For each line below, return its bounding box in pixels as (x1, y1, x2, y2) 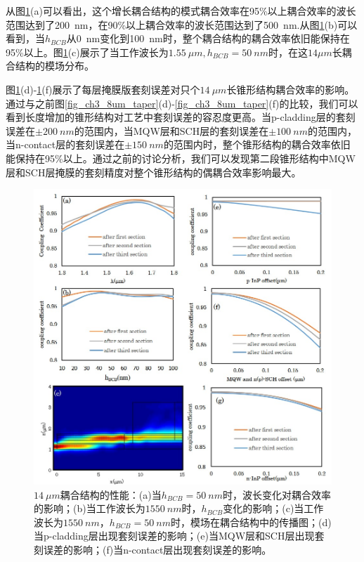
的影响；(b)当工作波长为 (34, 501, 145, 516)
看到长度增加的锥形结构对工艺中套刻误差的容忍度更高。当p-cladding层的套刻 (6, 110, 356, 124)
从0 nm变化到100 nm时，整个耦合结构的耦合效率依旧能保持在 (66, 31, 350, 46)
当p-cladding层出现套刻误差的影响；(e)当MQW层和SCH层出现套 (34, 528, 325, 543)
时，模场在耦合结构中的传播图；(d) (171, 514, 332, 529)
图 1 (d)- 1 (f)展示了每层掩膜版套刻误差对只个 (6, 81, 200, 96)
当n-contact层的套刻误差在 (6, 137, 125, 152)
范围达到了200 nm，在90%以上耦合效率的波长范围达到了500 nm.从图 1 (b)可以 (6, 17, 358, 32)
